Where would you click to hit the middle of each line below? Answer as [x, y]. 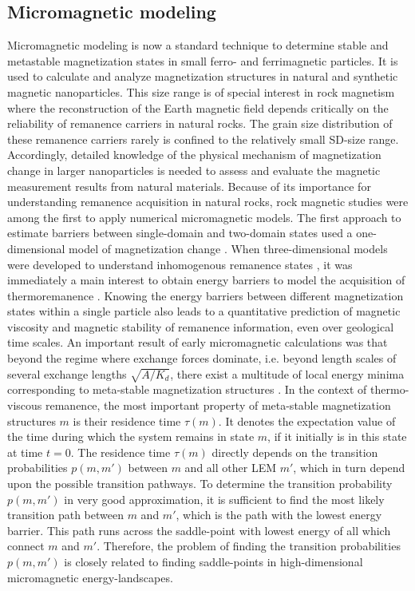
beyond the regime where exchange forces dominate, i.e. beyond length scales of [202, 358]
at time [25, 452]
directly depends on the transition [295, 452]
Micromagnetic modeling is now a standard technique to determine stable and [198, 45]
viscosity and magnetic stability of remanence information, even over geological [201, 326]
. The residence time [121, 452]
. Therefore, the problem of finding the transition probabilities [249, 546]
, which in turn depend [349, 468]
